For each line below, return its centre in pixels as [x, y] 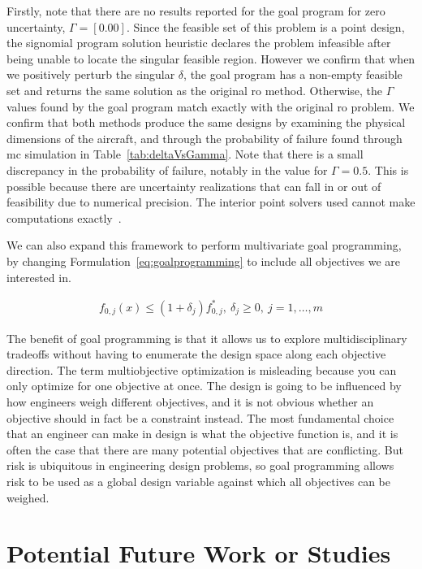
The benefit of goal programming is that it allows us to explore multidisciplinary [207, 338]
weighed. [28, 497]
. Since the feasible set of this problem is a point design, [265, 26]
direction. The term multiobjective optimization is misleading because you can [202, 369]
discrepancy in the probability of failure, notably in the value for [167, 169]
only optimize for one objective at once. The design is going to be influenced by [204, 386]
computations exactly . [64, 217]
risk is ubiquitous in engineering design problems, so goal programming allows [200, 465]
